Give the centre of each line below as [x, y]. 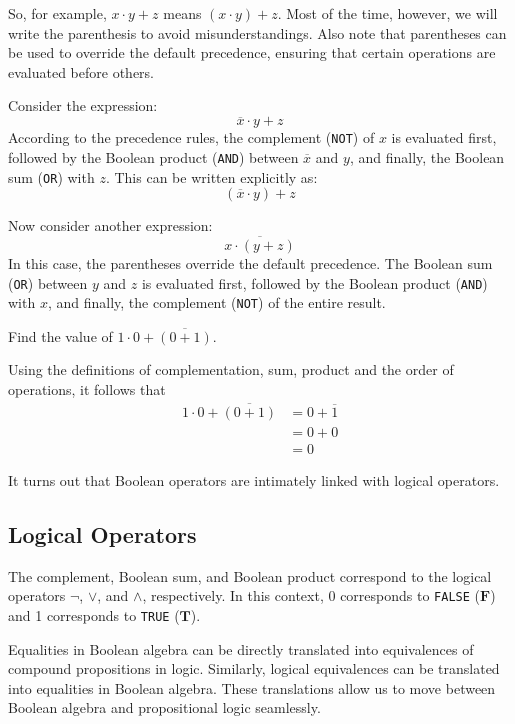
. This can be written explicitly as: [211, 176]
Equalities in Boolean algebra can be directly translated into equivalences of [241, 648]
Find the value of [60, 335]
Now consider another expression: [110, 225]
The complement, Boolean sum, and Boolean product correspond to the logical [250, 575]
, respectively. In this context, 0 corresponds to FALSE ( [311, 595]
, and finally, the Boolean [427, 156]
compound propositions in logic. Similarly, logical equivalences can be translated [254, 668]
